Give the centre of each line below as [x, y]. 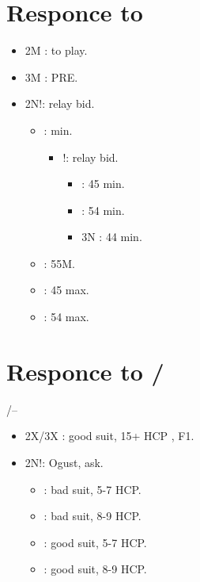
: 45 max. [66, 290]
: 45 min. [103, 184]
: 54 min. [103, 210]
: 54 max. [66, 317]
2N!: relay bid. [60, 103]
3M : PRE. [51, 77]
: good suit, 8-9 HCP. [95, 569]
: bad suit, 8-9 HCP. [92, 516]
